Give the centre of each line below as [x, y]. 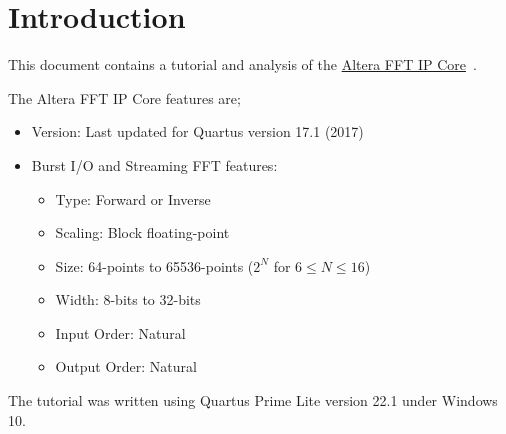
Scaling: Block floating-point [142, 232]
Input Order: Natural [120, 332]
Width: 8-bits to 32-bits [128, 299]
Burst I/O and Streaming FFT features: [154, 164]
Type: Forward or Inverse [133, 198]
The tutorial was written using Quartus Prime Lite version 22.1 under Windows [253, 400]
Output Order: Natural [126, 366]
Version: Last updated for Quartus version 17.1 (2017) [197, 131]
